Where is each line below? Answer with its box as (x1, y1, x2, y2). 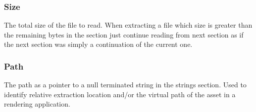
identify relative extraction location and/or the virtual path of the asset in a (4, 89, 236, 99)
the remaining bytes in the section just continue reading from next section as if (4, 29, 244, 39)
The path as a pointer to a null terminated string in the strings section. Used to (4, 79, 247, 90)
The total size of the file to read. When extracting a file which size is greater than (4, 20, 253, 30)
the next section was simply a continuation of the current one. (4, 39, 193, 49)
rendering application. (4, 99, 70, 109)
